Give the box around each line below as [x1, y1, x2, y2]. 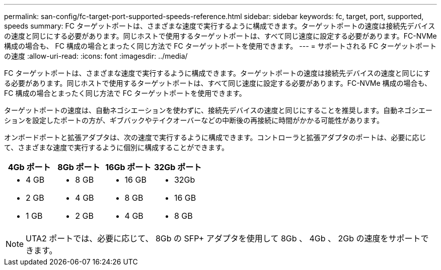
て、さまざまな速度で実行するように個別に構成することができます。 [4, 143, 229, 152]
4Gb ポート [8, 162, 51, 172]
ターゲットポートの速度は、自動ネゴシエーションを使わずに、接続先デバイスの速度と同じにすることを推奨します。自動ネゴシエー [4, 106, 433, 114]
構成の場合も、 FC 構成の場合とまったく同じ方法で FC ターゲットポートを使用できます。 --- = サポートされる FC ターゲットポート [4, 42, 437, 50]
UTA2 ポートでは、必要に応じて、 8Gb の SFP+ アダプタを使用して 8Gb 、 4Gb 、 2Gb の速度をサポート [26, 233, 421, 243]
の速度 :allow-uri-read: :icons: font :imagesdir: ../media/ [4, 52, 188, 60]
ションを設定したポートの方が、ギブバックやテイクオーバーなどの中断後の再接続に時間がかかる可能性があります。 [4, 116, 384, 124]
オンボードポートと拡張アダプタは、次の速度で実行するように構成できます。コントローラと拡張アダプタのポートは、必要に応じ [4, 133, 426, 142]
